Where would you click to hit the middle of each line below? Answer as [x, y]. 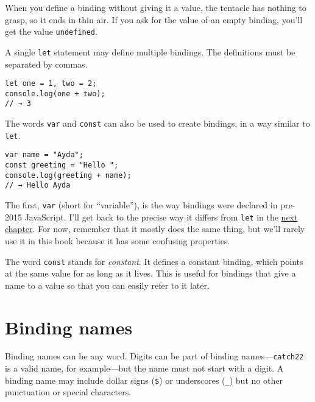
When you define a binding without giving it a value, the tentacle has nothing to [156, 7]
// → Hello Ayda [38, 185]
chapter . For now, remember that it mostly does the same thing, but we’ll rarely [155, 229]
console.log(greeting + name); [68, 175]
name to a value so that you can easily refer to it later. [107, 285]
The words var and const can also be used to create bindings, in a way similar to [157, 123]
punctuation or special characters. [68, 392]
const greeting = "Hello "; [62, 165]
